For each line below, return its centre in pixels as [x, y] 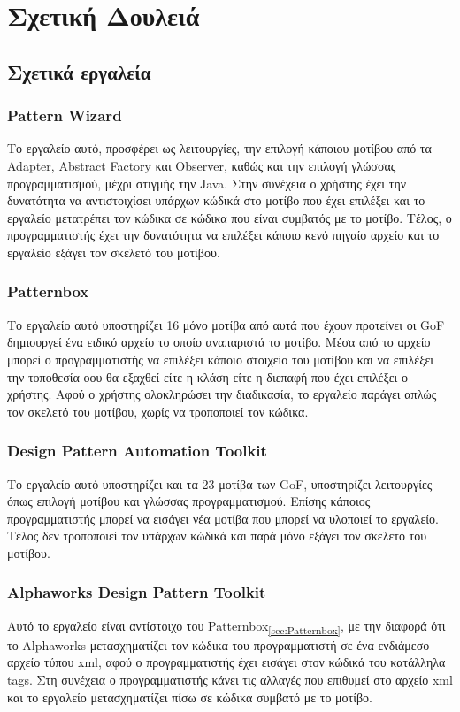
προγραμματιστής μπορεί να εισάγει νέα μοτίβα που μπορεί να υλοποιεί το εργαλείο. [223, 518]
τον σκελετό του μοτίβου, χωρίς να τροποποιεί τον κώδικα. [158, 411]
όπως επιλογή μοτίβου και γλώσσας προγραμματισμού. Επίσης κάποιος [189, 501]
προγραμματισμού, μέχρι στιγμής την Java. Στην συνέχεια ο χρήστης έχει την [207, 183]
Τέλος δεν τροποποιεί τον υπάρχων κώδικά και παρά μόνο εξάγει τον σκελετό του [217, 536]
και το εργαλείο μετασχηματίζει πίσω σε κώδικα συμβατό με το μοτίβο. [190, 697]
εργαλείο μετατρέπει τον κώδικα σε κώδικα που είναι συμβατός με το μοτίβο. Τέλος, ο [230, 217]
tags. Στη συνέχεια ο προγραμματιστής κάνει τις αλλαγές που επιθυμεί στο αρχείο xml [230, 680]
